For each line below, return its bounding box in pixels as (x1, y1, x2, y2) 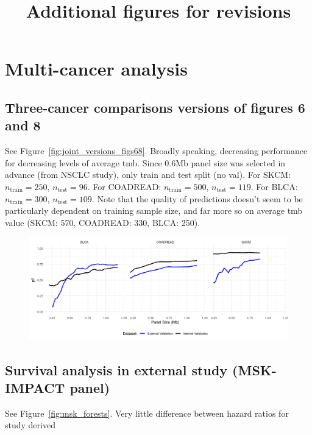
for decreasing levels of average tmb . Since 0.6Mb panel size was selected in (5, 156, 286, 169)
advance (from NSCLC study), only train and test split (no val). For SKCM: (5, 168, 291, 181)
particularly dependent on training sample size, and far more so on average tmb (5, 204, 303, 217)
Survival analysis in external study (5, 360, 228, 379)
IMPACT (5, 378, 65, 397)
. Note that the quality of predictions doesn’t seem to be (91, 192, 303, 205)
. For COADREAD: (87, 180, 161, 193)
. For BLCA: (250, 180, 298, 193)
